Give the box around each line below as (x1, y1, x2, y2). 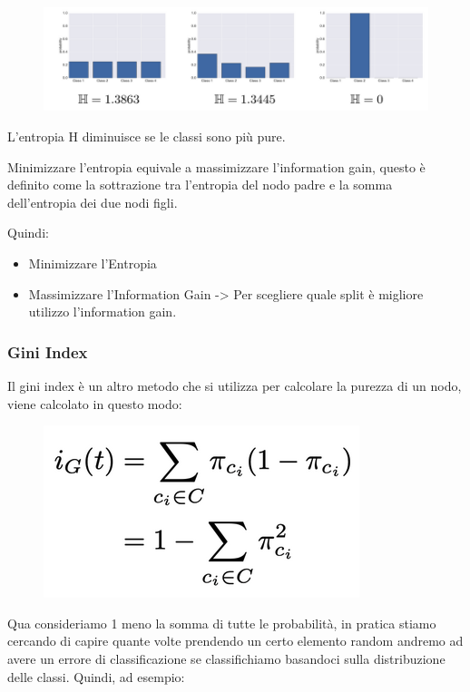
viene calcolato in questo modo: (7, 394, 182, 413)
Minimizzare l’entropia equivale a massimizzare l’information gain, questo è (7, 157, 426, 176)
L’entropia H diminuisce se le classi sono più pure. (7, 127, 286, 146)
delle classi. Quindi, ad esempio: (7, 667, 185, 686)
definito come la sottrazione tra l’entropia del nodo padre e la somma (7, 175, 393, 194)
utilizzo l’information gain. (28, 302, 177, 321)
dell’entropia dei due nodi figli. (7, 192, 178, 211)
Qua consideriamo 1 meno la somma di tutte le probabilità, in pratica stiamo (7, 613, 436, 632)
